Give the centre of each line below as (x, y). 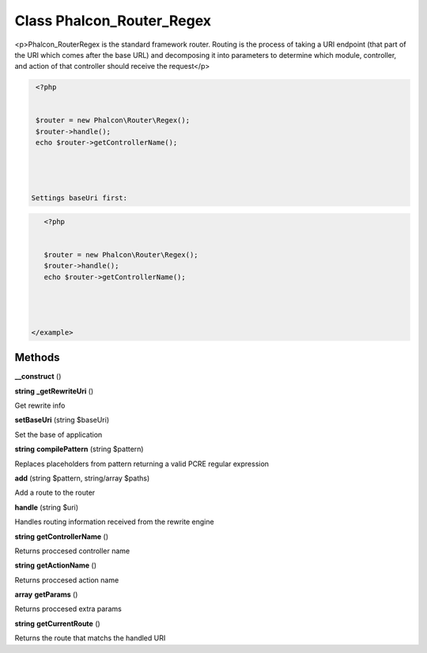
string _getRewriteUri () (54, 391)
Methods (37, 357)
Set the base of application (59, 435)
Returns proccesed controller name (72, 551)
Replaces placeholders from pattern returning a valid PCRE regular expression (142, 464)
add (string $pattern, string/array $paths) (82, 478)
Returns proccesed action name (67, 580)
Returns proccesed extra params (68, 609)
